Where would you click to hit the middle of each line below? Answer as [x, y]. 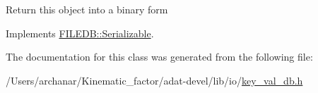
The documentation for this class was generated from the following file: [159, 57]
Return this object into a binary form [87, 9]
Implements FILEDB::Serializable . [80, 33]
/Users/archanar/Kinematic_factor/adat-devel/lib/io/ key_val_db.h [154, 80]
